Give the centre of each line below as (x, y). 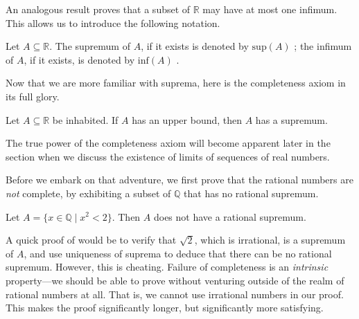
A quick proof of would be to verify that (91, 240)
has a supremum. (291, 119)
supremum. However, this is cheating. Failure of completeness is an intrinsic (167, 267)
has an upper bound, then (187, 119)
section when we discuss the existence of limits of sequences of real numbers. (168, 156)
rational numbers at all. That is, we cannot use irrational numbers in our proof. (175, 294)
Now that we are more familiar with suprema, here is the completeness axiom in (176, 83)
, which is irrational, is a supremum (270, 240)
